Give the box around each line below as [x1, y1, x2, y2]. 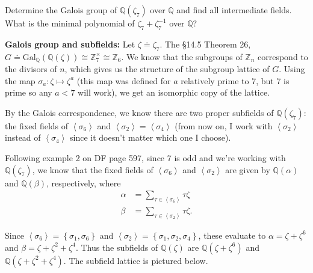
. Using [279, 63, 305, 75]
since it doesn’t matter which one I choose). [70, 131, 231, 144]
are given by [225, 163, 270, 176]
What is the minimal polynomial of [5, 17, 135, 29]
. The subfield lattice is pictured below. [63, 254, 208, 266]
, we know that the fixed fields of [32, 163, 153, 176]
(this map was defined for [76, 74, 171, 87]
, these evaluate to [198, 229, 266, 241]
